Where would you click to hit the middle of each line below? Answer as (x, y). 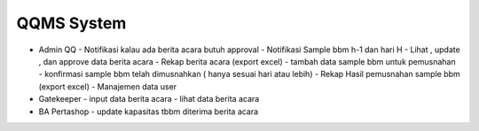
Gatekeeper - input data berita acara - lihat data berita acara (149, 99)
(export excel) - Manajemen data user (108, 86)
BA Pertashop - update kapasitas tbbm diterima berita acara (149, 112)
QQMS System (71, 23)
